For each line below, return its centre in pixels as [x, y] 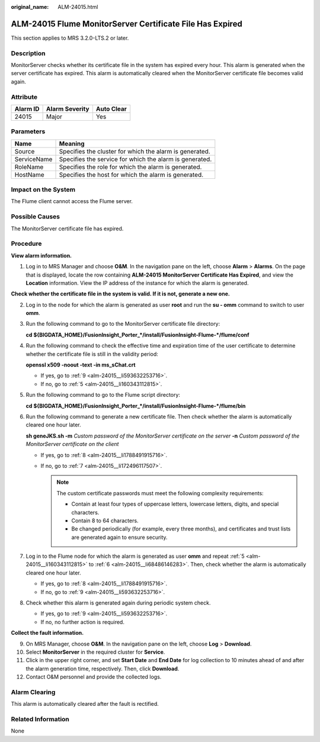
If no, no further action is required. [82, 622]
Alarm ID [27, 108]
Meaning [72, 143]
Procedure [26, 244]
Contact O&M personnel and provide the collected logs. [94, 677]
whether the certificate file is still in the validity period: [92, 354]
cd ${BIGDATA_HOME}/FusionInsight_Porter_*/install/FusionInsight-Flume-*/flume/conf [137, 335]
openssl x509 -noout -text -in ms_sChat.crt [81, 365]
